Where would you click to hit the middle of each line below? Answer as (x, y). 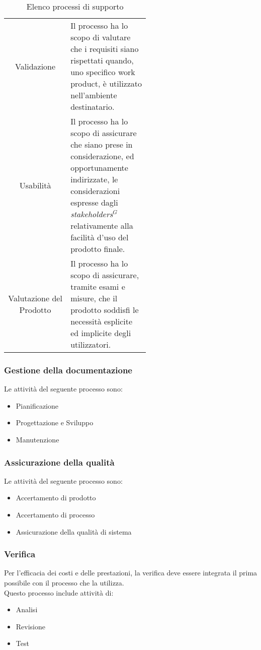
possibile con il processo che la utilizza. (64, 582)
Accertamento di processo (55, 514)
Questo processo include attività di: (59, 592)
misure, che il (94, 298)
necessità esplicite (102, 321)
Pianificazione (37, 405)
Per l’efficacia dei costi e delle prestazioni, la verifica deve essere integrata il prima (131, 573)
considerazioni (95, 191)
